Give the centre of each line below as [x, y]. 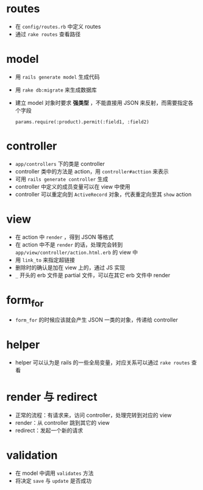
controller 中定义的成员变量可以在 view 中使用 [73, 186]
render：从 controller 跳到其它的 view [62, 423]
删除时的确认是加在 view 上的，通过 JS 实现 [70, 267]
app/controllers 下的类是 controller [60, 164]
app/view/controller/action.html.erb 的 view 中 [77, 252]
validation [32, 456]
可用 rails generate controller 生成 [62, 179]
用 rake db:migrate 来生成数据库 [56, 90]
